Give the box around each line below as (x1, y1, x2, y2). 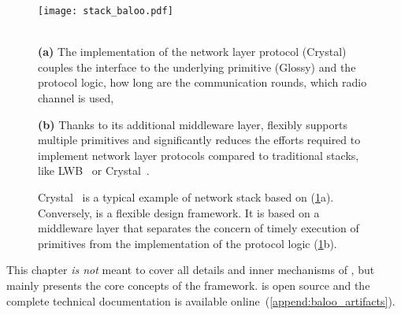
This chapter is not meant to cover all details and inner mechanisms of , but (6, 261, 375, 278)
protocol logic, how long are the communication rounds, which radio (38, 74, 367, 91)
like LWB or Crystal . (38, 162, 150, 179)
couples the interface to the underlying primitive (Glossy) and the (38, 58, 356, 75)
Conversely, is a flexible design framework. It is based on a (38, 204, 320, 220)
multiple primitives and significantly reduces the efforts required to (38, 132, 361, 148)
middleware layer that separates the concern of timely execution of (38, 220, 359, 236)
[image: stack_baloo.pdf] (38, 6, 173, 17)
